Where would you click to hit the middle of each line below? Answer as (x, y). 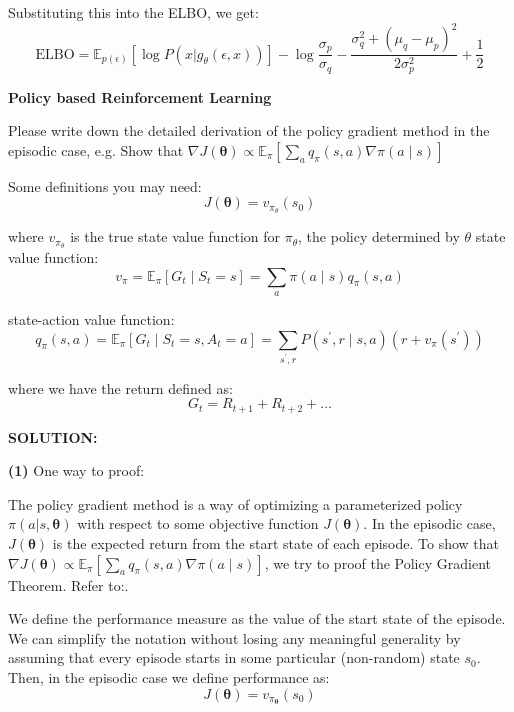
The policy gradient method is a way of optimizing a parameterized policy (235, 503)
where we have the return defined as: (120, 387)
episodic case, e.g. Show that (96, 149)
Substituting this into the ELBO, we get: (133, 12)
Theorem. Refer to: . (68, 584)
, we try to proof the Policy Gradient (377, 562)
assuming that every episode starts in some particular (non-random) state (234, 657)
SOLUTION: (53, 436)
